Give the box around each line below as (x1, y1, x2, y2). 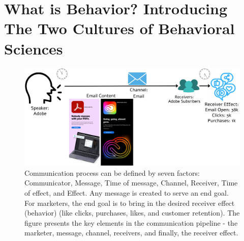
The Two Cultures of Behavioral (4, 18, 235, 39)
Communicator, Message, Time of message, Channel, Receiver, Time (24, 177, 238, 188)
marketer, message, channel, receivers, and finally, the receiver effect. (24, 227, 238, 238)
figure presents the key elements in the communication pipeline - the (24, 217, 238, 228)
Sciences (4, 38, 63, 59)
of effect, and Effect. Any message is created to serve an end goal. (24, 187, 229, 198)
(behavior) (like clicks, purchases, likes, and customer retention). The (24, 207, 240, 218)
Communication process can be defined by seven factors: (24, 167, 200, 178)
